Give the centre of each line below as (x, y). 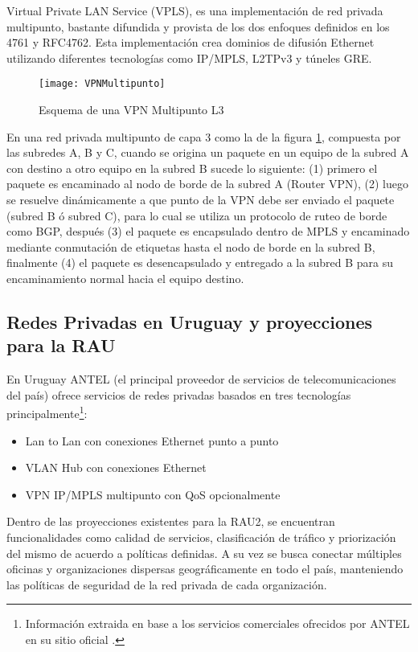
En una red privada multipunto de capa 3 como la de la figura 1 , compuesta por (204, 136)
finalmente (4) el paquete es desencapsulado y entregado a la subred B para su (200, 262)
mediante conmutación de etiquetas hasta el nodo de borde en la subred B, (191, 246)
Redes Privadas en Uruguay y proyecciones (190, 321)
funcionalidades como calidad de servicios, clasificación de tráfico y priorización (201, 537)
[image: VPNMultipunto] (102, 84)
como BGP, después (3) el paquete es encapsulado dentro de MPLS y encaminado (208, 231)
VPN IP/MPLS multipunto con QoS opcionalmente (153, 494)
